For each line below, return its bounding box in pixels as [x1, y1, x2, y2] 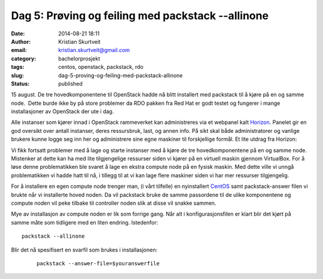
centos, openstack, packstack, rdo [58, 63, 144, 71]
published [58, 80, 83, 87]
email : [11, 47, 27, 54]
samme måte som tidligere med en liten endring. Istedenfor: [11, 219, 159, 226]
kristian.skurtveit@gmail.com [58, 47, 130, 54]
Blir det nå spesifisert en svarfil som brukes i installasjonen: [11, 246, 158, 253]
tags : [11, 63, 25, 71]
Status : [11, 80, 30, 87]
